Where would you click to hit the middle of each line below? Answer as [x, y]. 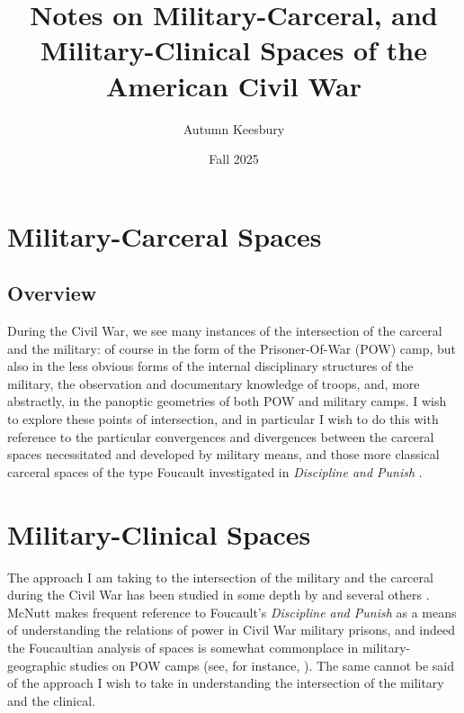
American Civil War [233, 85]
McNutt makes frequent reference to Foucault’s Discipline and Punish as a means [232, 612]
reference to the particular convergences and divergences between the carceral [221, 436]
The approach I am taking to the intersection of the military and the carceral [220, 577]
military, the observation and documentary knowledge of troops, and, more [214, 383]
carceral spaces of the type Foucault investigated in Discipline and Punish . [215, 471]
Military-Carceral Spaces [165, 235]
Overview [52, 293]
